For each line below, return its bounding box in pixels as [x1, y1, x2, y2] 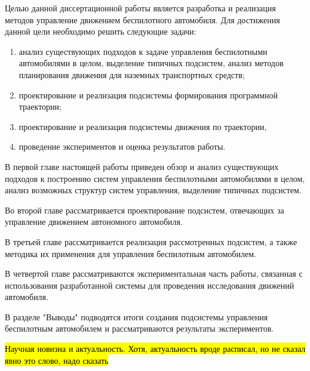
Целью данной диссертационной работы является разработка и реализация [5, 2, 276, 14]
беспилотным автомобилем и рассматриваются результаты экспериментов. [5, 322, 274, 335]
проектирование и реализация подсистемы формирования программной [19, 88, 278, 101]
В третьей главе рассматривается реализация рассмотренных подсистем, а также [5, 235, 297, 248]
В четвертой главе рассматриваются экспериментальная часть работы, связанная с [5, 267, 303, 280]
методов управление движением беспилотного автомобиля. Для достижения [5, 13, 280, 26]
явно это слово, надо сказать [5, 354, 109, 366]
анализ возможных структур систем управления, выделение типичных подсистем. [5, 184, 302, 196]
